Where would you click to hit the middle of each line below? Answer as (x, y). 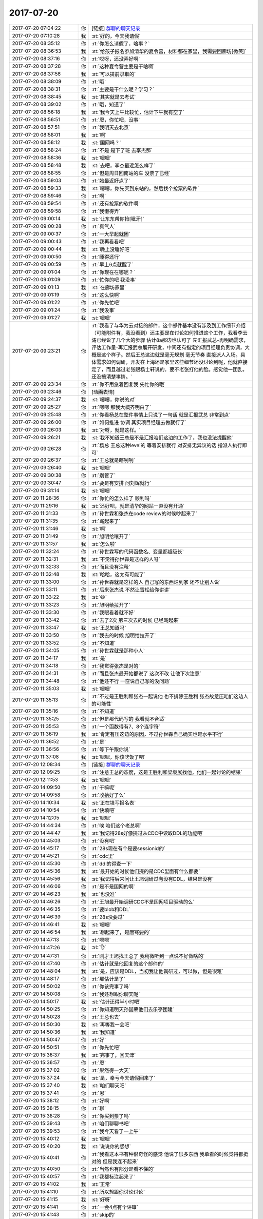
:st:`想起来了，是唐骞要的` (121, 932)
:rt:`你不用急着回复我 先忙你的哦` (129, 384)
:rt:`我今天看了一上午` (116, 1131)
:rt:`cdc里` (103, 856)
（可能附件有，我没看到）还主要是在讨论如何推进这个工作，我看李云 (169, 333)
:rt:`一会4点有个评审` (115, 1207)
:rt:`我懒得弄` (106, 211)
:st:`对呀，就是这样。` (116, 430)
